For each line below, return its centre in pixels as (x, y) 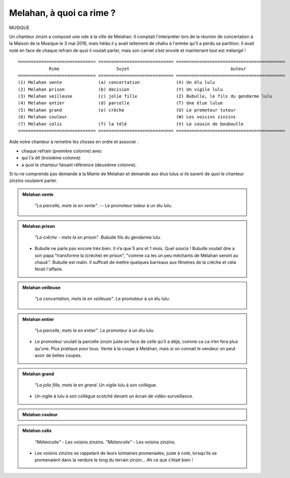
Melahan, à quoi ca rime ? (62, 13)
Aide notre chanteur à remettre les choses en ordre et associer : (74, 142)
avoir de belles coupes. (58, 356)
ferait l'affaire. (49, 269)
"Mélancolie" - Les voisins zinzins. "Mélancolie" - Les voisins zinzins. (105, 442)
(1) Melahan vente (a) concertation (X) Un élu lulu (116, 82)
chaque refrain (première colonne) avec (62, 151)
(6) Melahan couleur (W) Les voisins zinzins (127, 117)
